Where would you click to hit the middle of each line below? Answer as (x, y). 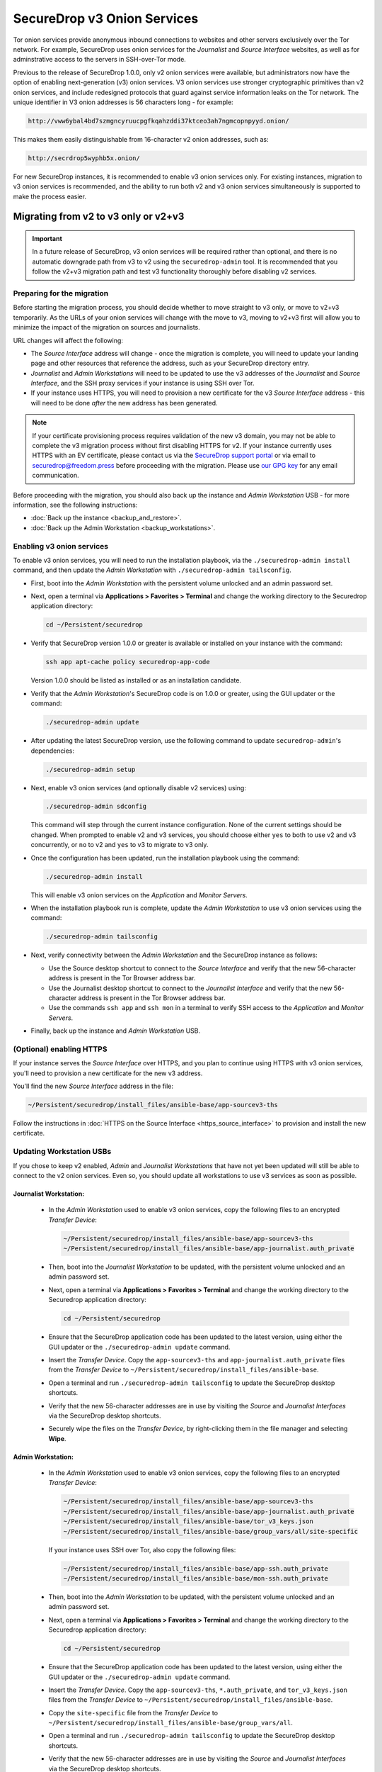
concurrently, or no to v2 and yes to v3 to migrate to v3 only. (120, 845)
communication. (56, 476)
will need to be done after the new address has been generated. (125, 403)
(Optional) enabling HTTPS (60, 1049)
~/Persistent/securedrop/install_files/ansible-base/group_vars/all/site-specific (211, 1531)
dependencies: (52, 751)
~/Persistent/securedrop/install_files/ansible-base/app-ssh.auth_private (196, 1569)
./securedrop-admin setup (91, 769)
